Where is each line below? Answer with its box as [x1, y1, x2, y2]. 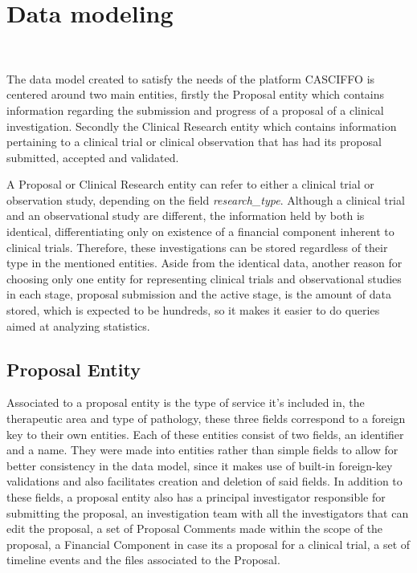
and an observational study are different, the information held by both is [6, 207, 365, 224]
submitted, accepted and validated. [6, 148, 179, 165]
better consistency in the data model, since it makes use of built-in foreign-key [6, 457, 393, 473]
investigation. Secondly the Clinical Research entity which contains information [6, 117, 397, 134]
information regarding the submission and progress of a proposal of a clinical [6, 101, 384, 118]
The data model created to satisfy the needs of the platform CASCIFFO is [6, 70, 375, 87]
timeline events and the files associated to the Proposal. [6, 551, 280, 568]
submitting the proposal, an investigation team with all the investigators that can [6, 504, 409, 521]
